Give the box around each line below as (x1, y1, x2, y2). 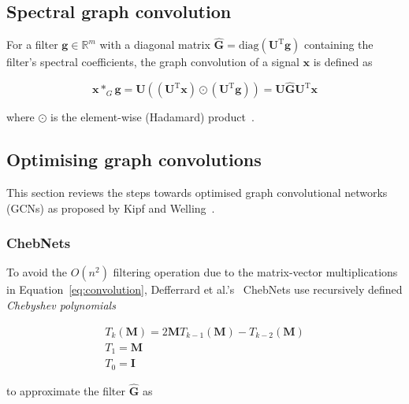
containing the (304, 36, 374, 53)
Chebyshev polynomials (6, 297, 116, 313)
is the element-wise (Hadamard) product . (50, 109, 255, 125)
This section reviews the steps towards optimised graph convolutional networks (6, 184, 388, 201)
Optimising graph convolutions (6, 147, 262, 172)
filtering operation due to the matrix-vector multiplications (113, 264, 398, 280)
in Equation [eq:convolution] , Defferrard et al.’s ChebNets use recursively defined (6, 281, 403, 298)
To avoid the (6, 264, 67, 280)
